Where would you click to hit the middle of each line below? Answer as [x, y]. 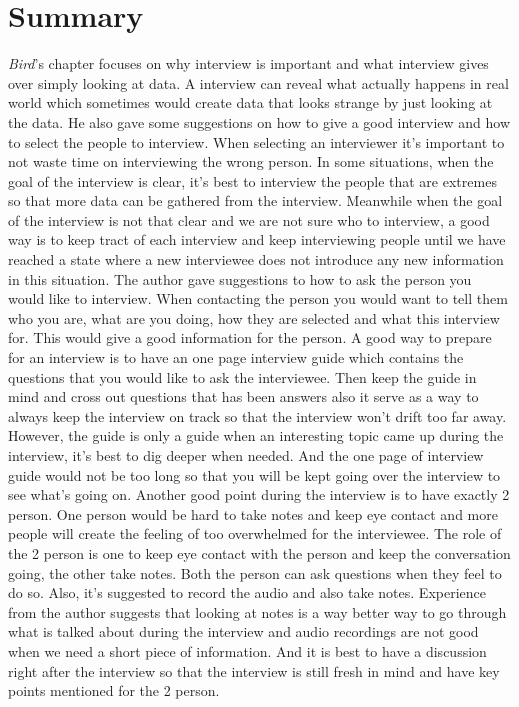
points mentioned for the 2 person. [114, 690]
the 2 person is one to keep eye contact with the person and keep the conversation [259, 552]
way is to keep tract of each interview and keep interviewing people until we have [257, 239]
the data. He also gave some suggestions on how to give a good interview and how [259, 121]
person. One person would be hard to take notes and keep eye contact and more [253, 513]
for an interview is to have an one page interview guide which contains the [236, 357]
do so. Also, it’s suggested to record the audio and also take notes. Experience [247, 592]
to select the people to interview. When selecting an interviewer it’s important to [256, 141]
